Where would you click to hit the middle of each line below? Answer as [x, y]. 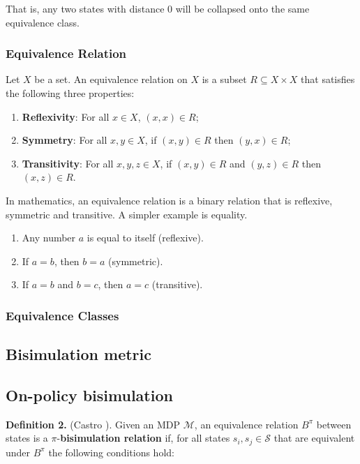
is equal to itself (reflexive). [145, 238]
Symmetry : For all [65, 140]
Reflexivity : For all [66, 116]
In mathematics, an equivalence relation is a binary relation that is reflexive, [169, 200]
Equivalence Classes [62, 315]
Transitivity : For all [68, 163]
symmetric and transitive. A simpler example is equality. [127, 214]
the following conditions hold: [111, 452]
